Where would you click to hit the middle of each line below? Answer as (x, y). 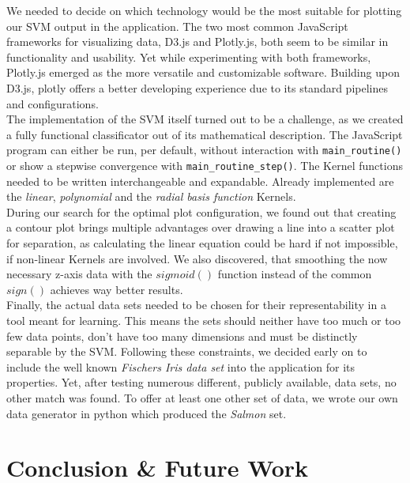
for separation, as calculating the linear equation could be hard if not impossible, (202, 243)
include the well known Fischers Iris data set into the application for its (181, 366)
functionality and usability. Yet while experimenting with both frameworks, (189, 57)
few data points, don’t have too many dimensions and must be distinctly (182, 336)
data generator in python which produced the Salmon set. (147, 413)
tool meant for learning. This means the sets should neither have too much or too (204, 320)
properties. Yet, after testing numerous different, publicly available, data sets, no (201, 382)
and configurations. (53, 103)
